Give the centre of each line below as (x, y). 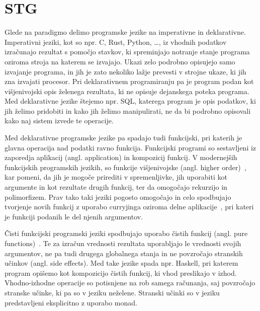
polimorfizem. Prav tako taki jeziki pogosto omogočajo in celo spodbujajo (118, 197)
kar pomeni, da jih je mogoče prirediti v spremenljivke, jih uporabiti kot (116, 177)
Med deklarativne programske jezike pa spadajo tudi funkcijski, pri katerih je (123, 138)
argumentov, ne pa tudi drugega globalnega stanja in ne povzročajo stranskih (124, 253)
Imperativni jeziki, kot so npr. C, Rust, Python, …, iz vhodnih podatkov (116, 42)
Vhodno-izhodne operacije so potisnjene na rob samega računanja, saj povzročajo (130, 283)
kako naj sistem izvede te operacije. (59, 121)
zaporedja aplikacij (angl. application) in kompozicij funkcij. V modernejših (121, 157)
